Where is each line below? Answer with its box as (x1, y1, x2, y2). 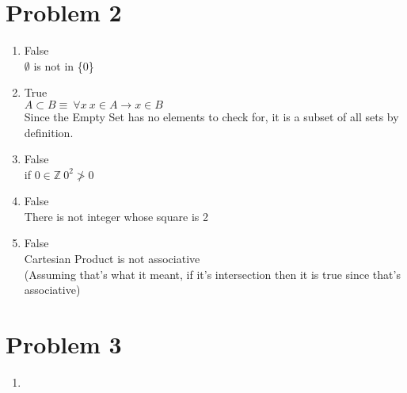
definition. (24, 124, 74, 140)
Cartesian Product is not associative (24, 250, 200, 267)
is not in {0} (33, 57, 94, 74)
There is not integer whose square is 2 (24, 208, 208, 224)
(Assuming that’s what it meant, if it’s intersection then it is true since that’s (24, 265, 401, 282)
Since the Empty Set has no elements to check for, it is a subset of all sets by (24, 108, 399, 124)
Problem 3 (6, 328, 122, 361)
